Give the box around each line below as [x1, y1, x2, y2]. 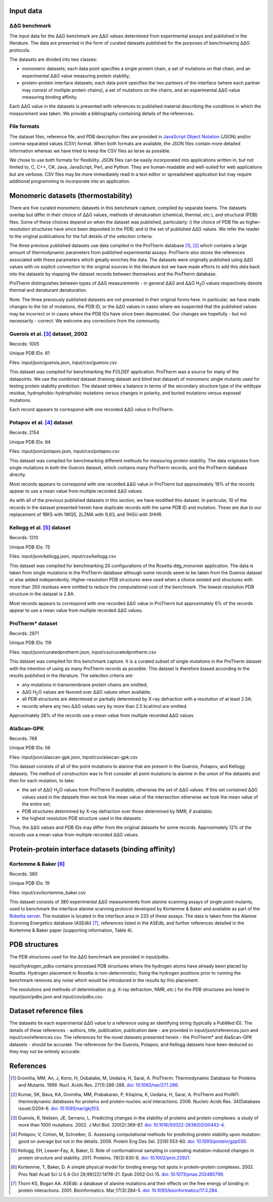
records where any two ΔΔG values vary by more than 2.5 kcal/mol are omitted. [22, 703, 188, 709]
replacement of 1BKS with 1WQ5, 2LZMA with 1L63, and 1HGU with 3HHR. [9, 511, 163, 517]
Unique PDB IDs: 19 [9, 880, 50, 886]
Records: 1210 [9, 535, 39, 541]
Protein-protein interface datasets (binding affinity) [9, 845, 175, 853]
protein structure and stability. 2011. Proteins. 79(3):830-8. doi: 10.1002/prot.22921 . [18, 1154, 191, 1160]
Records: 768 [9, 736, 37, 742]
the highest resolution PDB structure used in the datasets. [22, 815, 143, 821]
